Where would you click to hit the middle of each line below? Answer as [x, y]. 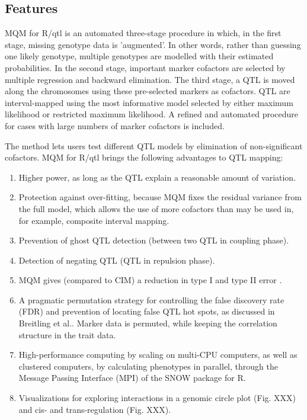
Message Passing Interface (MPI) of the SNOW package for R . [132, 378]
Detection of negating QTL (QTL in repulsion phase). [117, 260]
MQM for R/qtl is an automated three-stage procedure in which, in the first [143, 33]
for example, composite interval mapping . [94, 220]
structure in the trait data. [67, 334]
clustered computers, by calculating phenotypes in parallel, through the [148, 366]
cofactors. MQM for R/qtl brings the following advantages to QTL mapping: [144, 157]
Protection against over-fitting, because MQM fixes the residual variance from [160, 197]
